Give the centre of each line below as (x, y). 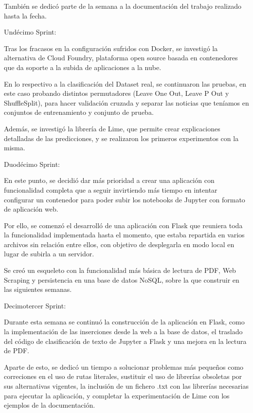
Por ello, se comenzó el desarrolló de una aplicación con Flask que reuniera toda (123, 225)
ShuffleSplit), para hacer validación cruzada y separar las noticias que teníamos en (126, 102)
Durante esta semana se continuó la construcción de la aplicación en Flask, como (124, 322)
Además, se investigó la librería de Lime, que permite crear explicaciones (112, 128)
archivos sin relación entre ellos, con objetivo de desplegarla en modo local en (119, 244)
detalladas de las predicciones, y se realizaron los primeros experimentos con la (121, 138)
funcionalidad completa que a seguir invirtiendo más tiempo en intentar (111, 189)
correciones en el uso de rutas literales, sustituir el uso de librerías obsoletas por (123, 376)
